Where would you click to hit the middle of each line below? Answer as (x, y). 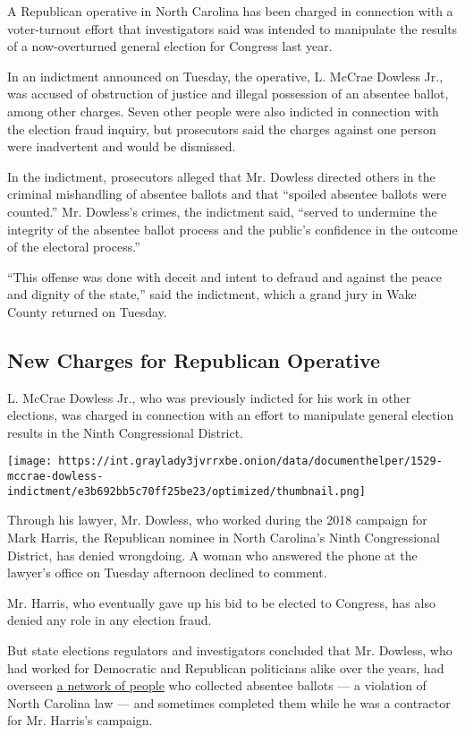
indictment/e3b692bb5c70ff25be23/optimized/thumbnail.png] (186, 491)
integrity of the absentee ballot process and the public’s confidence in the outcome (232, 229)
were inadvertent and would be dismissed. (122, 146)
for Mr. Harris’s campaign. (80, 720)
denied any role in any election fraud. (110, 620)
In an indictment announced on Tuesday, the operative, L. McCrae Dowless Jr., (225, 76)
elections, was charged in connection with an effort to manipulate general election (231, 415)
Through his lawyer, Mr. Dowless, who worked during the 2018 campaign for (217, 520)
